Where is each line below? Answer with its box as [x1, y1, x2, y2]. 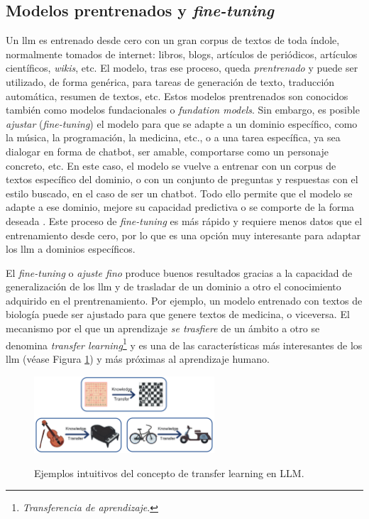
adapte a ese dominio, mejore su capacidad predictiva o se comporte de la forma [6, 200, 355, 214]
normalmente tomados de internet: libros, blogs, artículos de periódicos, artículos [6, 46, 358, 61]
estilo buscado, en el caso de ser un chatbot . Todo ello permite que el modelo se [6, 185, 353, 200]
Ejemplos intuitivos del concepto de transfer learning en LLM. [34, 465, 304, 480]
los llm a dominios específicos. [6, 241, 136, 256]
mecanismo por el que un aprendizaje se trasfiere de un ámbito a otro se [6, 321, 320, 336]
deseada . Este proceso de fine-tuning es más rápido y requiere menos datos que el [6, 213, 363, 228]
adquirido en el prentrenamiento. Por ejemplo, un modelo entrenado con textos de [6, 293, 363, 307]
